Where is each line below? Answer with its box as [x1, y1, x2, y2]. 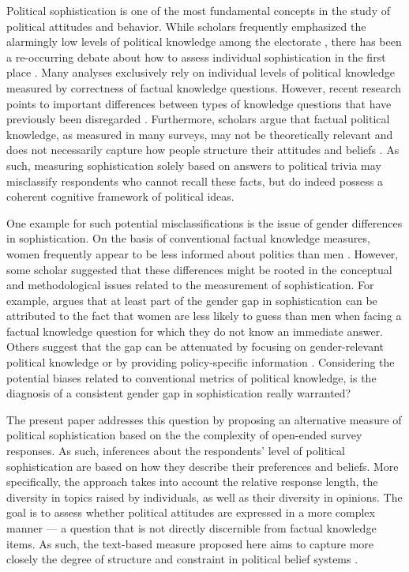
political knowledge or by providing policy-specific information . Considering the [6, 354, 395, 371]
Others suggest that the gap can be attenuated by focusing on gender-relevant [6, 338, 384, 355]
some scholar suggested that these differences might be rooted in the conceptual [6, 261, 392, 277]
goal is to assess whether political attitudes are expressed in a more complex [6, 504, 375, 521]
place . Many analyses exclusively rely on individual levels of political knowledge [6, 64, 395, 81]
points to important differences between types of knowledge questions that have [6, 95, 392, 111]
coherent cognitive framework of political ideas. [6, 188, 235, 205]
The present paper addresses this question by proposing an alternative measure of [6, 411, 402, 427]
